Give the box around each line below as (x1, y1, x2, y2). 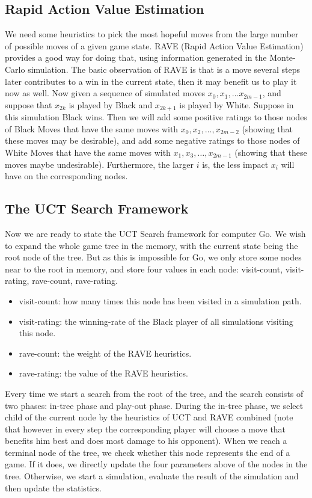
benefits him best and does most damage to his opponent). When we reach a (5, 434, 287, 447)
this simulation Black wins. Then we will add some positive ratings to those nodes (5, 111, 307, 123)
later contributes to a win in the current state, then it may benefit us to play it (5, 75, 297, 87)
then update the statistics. (5, 481, 102, 494)
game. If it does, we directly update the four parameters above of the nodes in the (5, 458, 308, 470)
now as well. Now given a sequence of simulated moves (5, 87, 206, 99)
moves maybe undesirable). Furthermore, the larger (5, 158, 194, 170)
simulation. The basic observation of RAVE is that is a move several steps (28, 63, 301, 75)
